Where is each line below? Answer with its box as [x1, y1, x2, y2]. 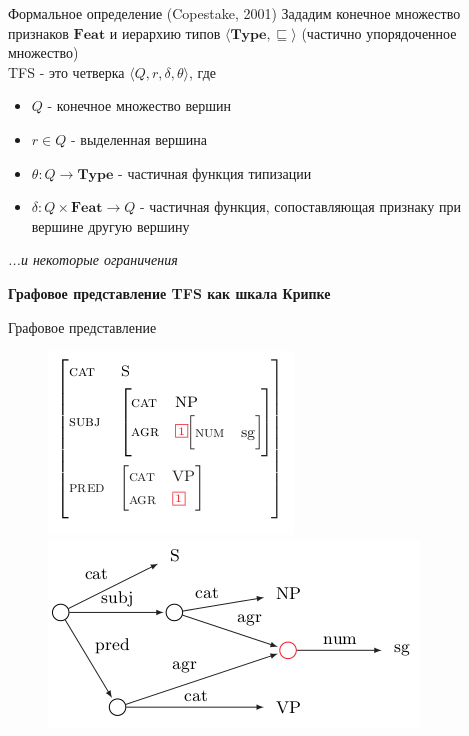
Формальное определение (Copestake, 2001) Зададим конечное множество [8, 3, 461, 23]
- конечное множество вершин [47, 95, 231, 116]
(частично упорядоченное [301, 22, 457, 43]
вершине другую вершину [31, 215, 190, 236]
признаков [8, 22, 69, 43]
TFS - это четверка [8, 61, 125, 82]
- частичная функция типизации [118, 162, 312, 183]
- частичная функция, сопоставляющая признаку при [139, 196, 461, 217]
